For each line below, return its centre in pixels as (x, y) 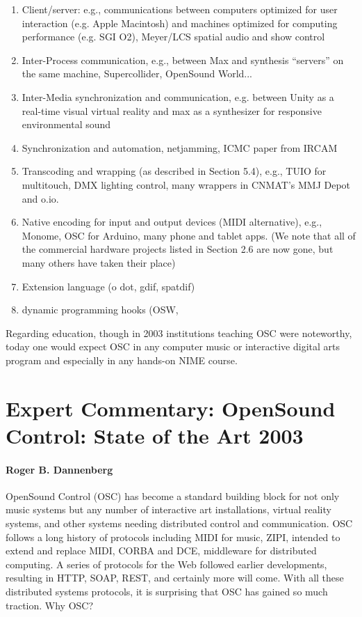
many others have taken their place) (99, 262)
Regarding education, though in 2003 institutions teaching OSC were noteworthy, (179, 333)
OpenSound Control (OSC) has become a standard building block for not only (173, 495)
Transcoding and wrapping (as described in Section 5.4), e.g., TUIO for (174, 171)
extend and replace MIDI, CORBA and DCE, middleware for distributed (161, 550)
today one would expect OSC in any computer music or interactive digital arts (173, 346)
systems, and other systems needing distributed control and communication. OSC (179, 523)
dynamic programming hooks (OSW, (100, 310)
